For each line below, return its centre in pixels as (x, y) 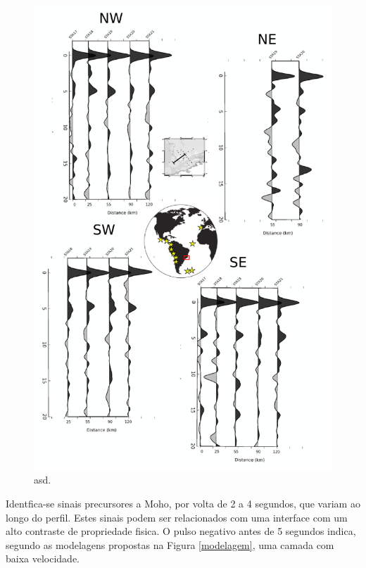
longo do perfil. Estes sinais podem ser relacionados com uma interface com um (177, 517)
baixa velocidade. (43, 558)
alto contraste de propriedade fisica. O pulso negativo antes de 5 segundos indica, (181, 531)
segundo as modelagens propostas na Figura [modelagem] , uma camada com (170, 544)
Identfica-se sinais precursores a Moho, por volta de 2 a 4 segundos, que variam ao (183, 504)
